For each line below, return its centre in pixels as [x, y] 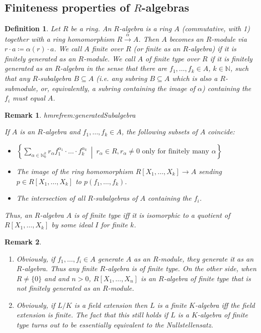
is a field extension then [111, 305]
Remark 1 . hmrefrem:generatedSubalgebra [70, 114]
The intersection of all [51, 198]
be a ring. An [91, 28]
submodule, [21, 88]
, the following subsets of [159, 132]
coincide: [221, 132]
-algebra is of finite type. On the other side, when [181, 268]
